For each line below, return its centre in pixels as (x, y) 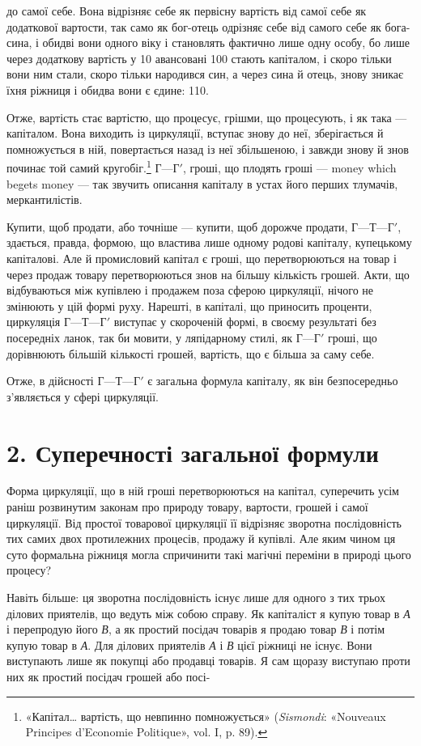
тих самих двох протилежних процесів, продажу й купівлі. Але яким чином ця (201, 538)
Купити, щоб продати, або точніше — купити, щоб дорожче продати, (177, 226)
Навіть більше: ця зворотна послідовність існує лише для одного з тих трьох (196, 597)
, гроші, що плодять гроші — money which (289, 167)
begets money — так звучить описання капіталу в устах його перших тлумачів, (202, 183)
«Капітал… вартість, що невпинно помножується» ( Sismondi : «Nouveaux (206, 716)
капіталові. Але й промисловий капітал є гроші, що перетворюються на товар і (202, 258)
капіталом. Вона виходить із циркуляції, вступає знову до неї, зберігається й (195, 133)
